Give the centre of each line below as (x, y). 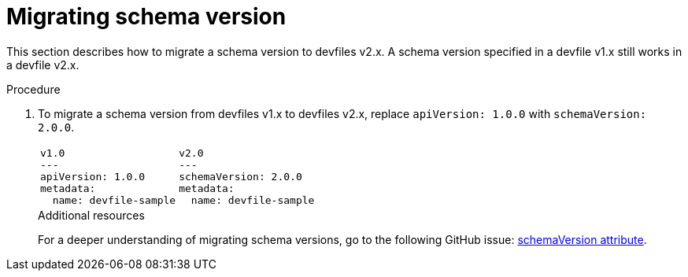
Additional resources (91, 215)
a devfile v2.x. (43, 65)
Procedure (33, 89)
